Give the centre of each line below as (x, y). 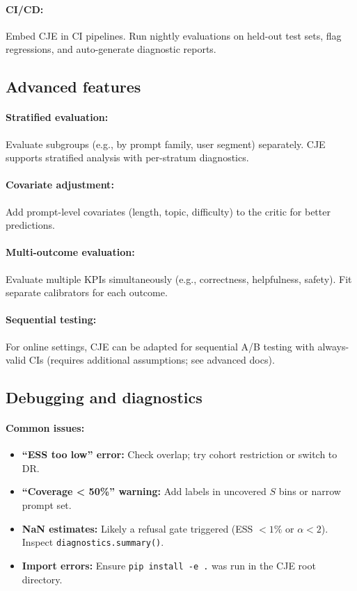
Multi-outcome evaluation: (70, 252)
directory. (42, 579)
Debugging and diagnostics (104, 397)
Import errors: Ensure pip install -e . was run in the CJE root (169, 565)
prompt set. (47, 505)
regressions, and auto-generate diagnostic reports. (111, 49)
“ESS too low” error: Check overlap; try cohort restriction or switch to (180, 454)
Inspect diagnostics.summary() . (93, 542)
